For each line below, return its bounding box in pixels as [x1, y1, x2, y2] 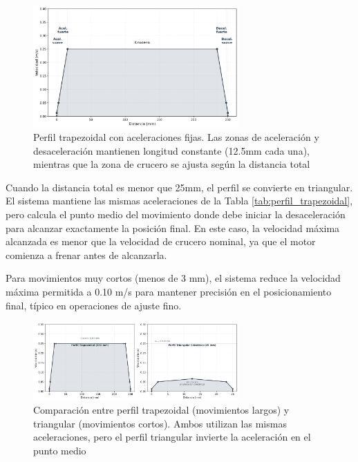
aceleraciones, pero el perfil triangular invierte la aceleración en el [33, 430, 311, 444]
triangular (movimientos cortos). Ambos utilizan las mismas [33, 416, 287, 430]
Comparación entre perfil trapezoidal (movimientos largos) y [33, 403, 290, 417]
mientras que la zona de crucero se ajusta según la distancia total [33, 157, 310, 171]
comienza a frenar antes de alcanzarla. [6, 247, 167, 262]
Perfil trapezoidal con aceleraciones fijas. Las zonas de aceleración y [33, 130, 319, 144]
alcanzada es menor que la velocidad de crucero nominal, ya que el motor [6, 234, 316, 249]
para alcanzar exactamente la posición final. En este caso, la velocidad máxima [6, 220, 340, 235]
